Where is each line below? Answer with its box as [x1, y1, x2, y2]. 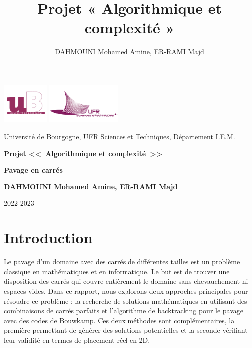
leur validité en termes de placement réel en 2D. [4, 334, 150, 345]
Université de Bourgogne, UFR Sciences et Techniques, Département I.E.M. [4, 131, 235, 142]
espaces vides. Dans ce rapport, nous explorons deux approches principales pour [4, 285, 248, 296]
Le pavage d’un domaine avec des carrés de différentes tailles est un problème [4, 256, 240, 267]
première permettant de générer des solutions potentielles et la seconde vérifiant [4, 325, 248, 335]
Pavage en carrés [4, 165, 63, 175]
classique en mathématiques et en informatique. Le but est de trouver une [4, 266, 230, 276]
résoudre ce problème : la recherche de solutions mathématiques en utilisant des [4, 295, 247, 306]
